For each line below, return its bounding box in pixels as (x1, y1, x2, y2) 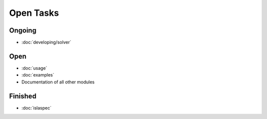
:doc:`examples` (21, 72, 54, 78)
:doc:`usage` (21, 65, 47, 71)
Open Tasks (9, 7, 59, 18)
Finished (9, 92, 37, 100)
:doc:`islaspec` (21, 105, 52, 111)
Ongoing (9, 26, 37, 35)
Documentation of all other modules (21, 79, 95, 85)
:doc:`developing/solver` (21, 40, 72, 45)
